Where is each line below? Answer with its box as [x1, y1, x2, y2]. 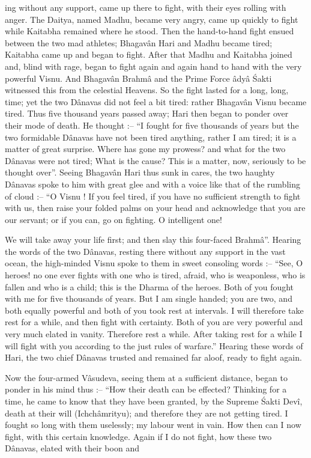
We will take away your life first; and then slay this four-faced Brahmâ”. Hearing [5, 233, 301, 246]
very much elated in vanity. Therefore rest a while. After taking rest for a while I [5, 328, 303, 340]
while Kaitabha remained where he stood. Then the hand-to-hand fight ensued [5, 25, 294, 37]
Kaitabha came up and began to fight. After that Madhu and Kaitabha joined [5, 48, 292, 61]
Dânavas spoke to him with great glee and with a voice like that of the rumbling [5, 177, 300, 190]
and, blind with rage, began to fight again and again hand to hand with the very [5, 60, 302, 72]
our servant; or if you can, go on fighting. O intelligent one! [5, 213, 222, 225]
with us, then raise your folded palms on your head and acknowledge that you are [5, 201, 306, 214]
